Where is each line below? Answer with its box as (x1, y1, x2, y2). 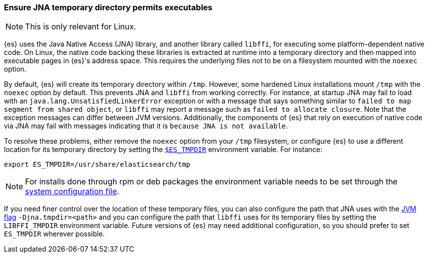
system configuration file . (25, 186, 119, 197)
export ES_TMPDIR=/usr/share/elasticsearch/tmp (4, 160, 191, 169)
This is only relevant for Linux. (25, 22, 136, 32)
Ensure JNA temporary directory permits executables (4, 2, 213, 12)
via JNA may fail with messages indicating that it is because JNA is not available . (4, 122, 288, 130)
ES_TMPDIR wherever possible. (4, 230, 105, 238)
